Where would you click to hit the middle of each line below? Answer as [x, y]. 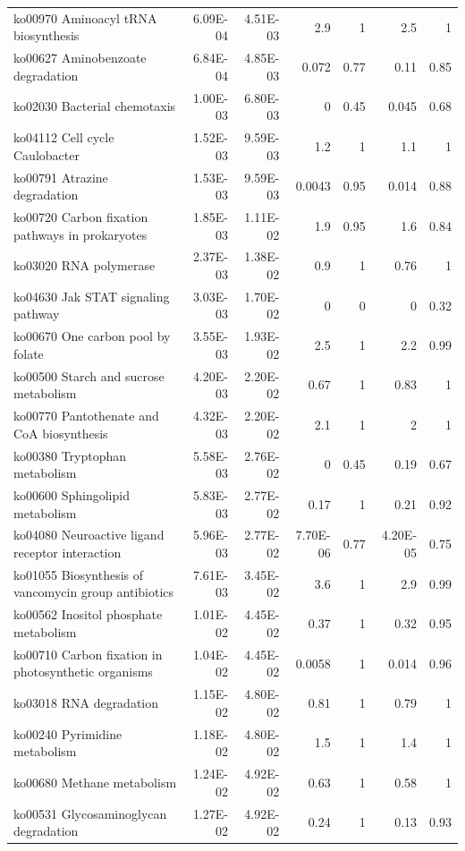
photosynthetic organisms [83, 672]
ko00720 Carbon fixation [81, 216]
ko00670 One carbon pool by [92, 336]
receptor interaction [68, 553]
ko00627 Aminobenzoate [80, 58]
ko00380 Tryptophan [70, 455]
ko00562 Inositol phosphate [88, 614]
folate [29, 353]
